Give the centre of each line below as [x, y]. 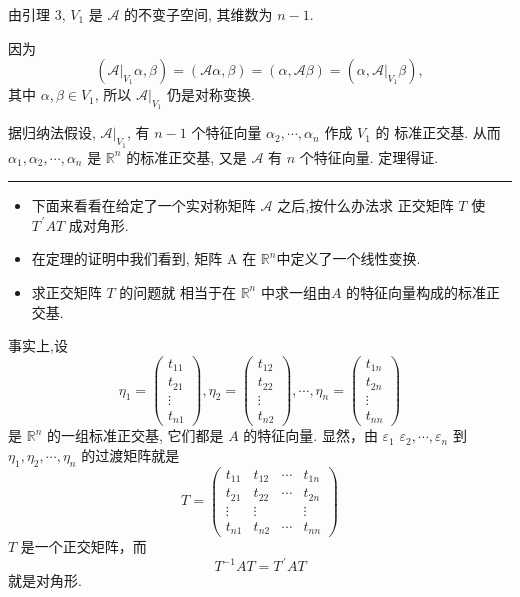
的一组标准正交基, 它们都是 [135, 435]
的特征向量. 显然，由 [310, 435]
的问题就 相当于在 [177, 291]
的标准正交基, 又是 [186, 156]
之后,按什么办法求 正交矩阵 [365, 205]
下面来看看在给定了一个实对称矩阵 [143, 205]
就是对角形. [45, 580]
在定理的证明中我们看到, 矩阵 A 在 [144, 258]
